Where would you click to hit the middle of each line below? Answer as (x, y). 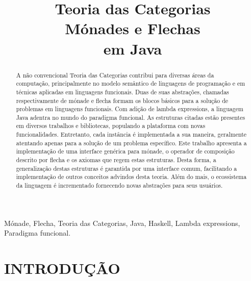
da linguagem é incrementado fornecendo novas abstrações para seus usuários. (119, 185)
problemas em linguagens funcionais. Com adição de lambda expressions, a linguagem (130, 109)
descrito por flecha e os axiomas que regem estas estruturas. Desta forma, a (116, 160)
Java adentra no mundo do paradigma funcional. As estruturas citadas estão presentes (131, 117)
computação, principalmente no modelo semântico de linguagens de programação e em (131, 83)
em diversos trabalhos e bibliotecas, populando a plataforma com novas (111, 126)
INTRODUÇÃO (62, 268)
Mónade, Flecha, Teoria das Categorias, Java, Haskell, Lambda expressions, (122, 223)
